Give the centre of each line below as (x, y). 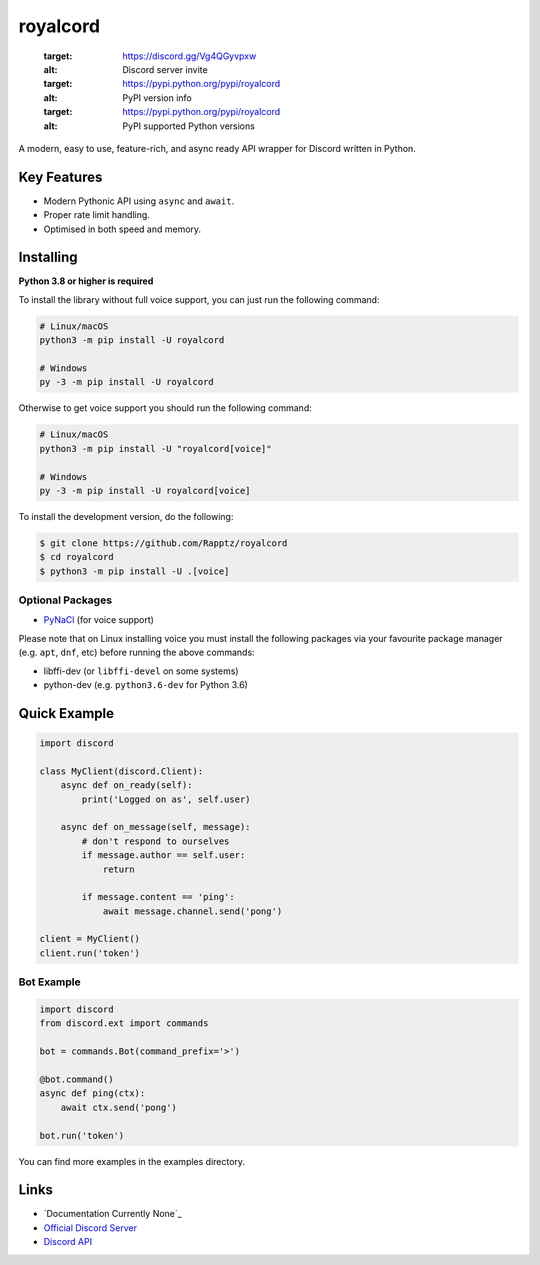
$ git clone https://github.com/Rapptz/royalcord (163, 543)
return (118, 869)
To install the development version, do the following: (126, 516)
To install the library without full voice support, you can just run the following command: (199, 299)
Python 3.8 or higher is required (86, 281)
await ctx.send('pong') (118, 1107)
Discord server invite (165, 69)
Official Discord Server (90, 1227)
